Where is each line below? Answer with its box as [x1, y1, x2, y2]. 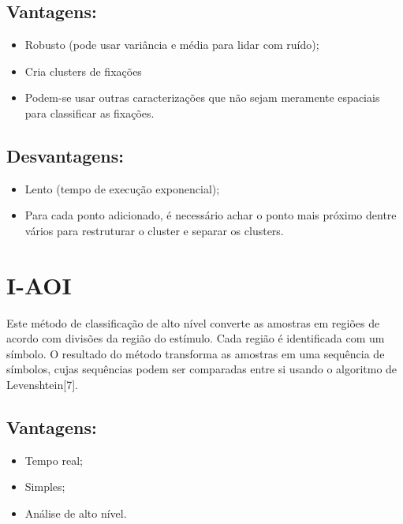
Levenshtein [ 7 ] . [6, 376, 78, 393]
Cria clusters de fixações [24, 62, 142, 79]
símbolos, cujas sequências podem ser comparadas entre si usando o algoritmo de [6, 361, 397, 377]
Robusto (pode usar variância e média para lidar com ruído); [24, 36, 319, 53]
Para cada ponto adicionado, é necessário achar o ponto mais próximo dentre [24, 207, 397, 223]
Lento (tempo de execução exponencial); [24, 180, 220, 196]
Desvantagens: [6, 143, 124, 167]
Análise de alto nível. [24, 505, 127, 522]
